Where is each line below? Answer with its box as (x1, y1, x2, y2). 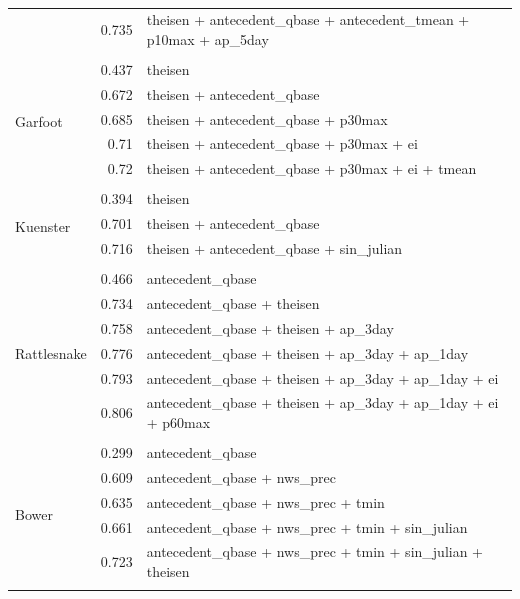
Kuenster (15, 215, 71, 236)
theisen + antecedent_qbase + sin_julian (146, 238, 403, 259)
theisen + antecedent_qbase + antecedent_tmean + (146, 9, 470, 30)
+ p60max (146, 412, 211, 432)
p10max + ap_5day (146, 28, 269, 49)
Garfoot (15, 111, 63, 132)
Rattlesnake (15, 342, 87, 363)
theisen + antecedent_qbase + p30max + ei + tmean (146, 158, 477, 179)
